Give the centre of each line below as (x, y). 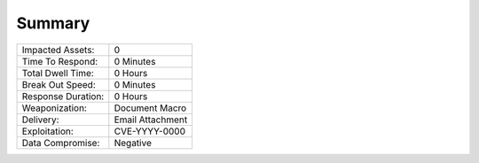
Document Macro (150, 108)
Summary (53, 23)
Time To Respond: (60, 61)
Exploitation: (48, 131)
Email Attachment (151, 120)
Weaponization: (55, 108)
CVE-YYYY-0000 (150, 131)
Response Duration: (63, 96)
